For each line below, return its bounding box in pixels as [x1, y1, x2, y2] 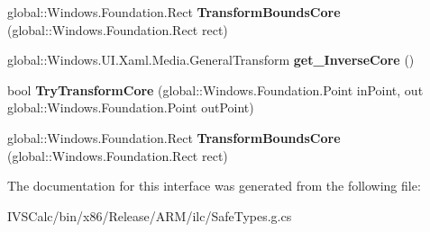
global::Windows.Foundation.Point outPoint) [7, 98, 254, 117]
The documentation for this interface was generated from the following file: [7, 176, 421, 195]
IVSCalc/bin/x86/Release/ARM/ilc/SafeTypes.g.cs [7, 206, 292, 225]
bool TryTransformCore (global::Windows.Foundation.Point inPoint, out [7, 80, 424, 99]
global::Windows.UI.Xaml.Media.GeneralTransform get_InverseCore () [7, 50, 415, 69]
